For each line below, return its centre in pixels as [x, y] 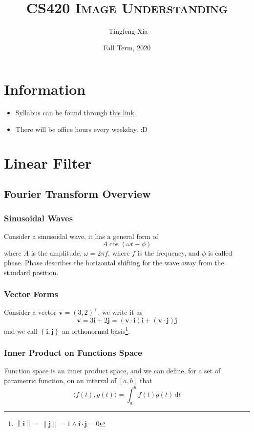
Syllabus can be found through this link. [76, 113]
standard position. [31, 272]
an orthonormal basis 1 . [96, 330]
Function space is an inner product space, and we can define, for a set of [112, 371]
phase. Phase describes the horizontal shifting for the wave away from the [114, 262]
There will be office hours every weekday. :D [82, 129]
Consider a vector [30, 312]
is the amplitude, [56, 253]
